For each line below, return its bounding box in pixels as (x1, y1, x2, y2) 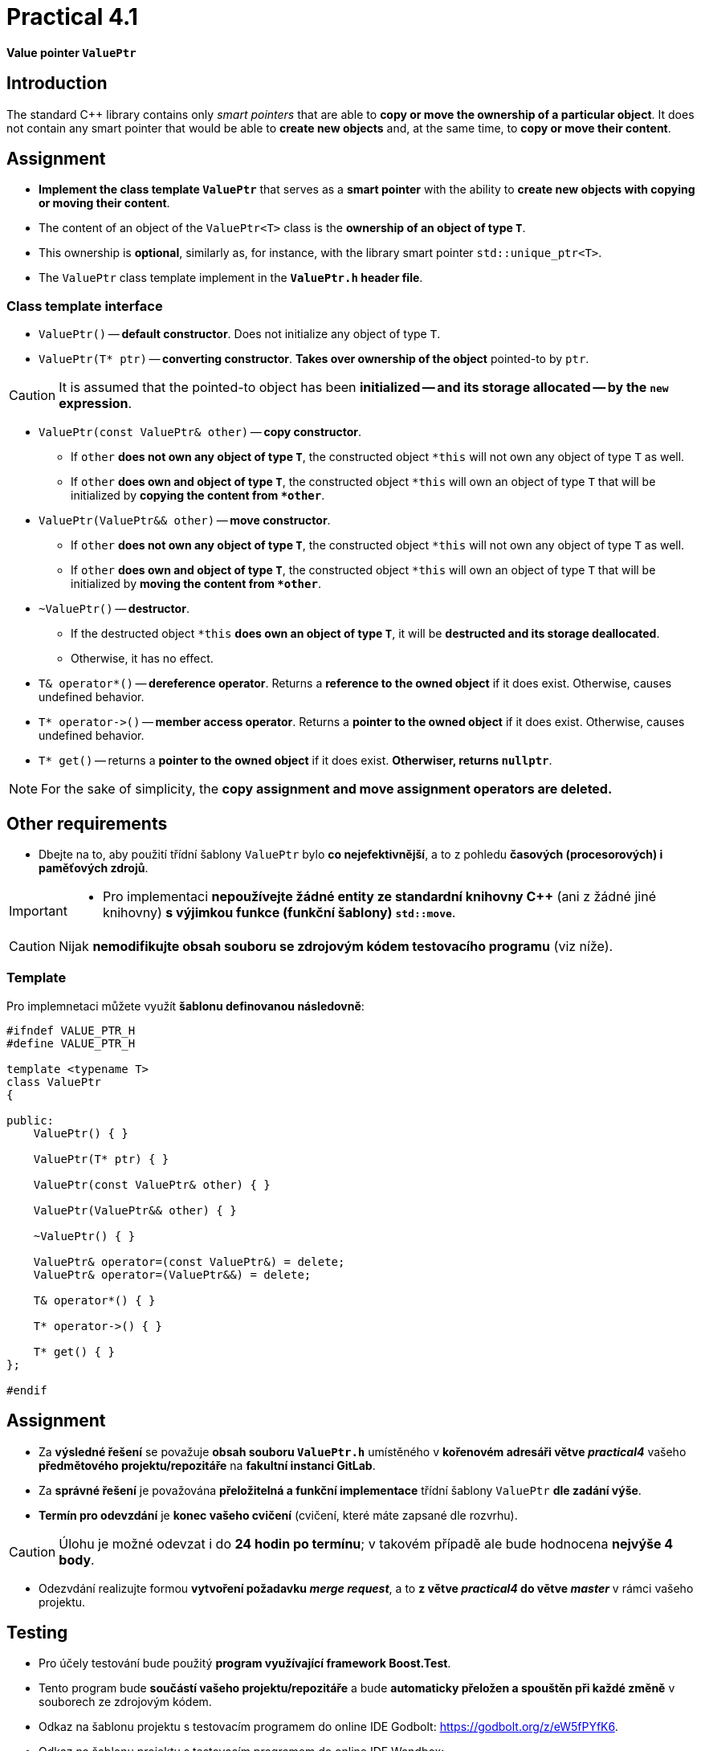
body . (59, 1551, 95, 1568)
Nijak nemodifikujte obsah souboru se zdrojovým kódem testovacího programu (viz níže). (59, 938, 613, 955)
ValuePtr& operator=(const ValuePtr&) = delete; (33, 1255, 345, 1268)
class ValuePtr (6, 1075, 102, 1088)
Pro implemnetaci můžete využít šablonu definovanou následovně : (6, 998, 365, 1013)
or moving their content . (39, 196, 170, 210)
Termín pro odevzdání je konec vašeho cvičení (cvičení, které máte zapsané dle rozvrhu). (39, 1508, 518, 1522)
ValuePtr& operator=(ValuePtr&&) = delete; (33, 1267, 312, 1281)
